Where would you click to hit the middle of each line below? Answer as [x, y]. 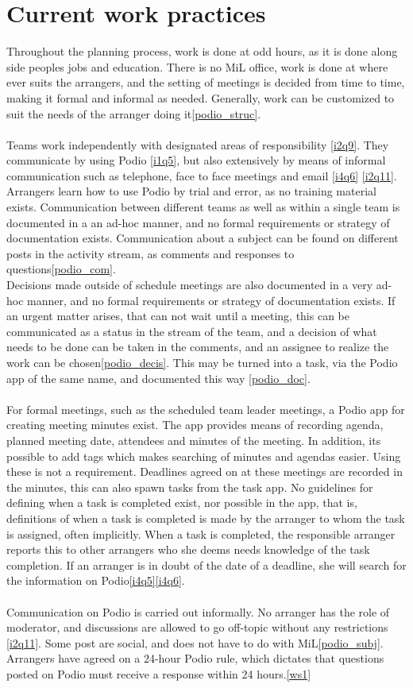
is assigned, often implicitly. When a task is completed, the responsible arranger [201, 533]
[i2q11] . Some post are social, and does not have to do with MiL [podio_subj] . [195, 642]
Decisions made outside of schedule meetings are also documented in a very [190, 285]
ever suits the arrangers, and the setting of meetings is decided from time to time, [206, 82]
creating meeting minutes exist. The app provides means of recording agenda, [195, 425]
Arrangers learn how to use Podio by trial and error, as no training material [191, 191]
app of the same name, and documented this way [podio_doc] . [158, 378]
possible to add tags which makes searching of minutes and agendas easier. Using [204, 456]
